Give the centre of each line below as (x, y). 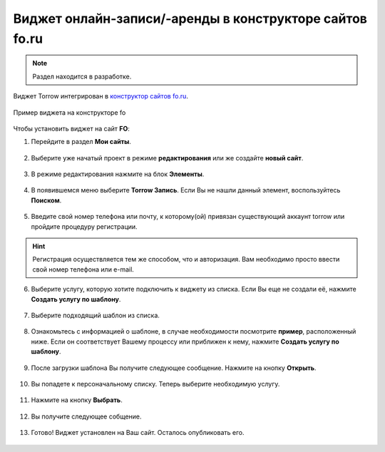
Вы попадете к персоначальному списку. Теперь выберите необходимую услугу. (155, 384)
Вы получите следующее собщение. (86, 416)
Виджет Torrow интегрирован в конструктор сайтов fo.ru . (101, 96)
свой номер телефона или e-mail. (83, 269)
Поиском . (46, 200)
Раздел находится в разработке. (82, 76)
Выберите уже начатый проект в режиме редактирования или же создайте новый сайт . (167, 158)
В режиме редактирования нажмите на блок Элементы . (118, 174)
